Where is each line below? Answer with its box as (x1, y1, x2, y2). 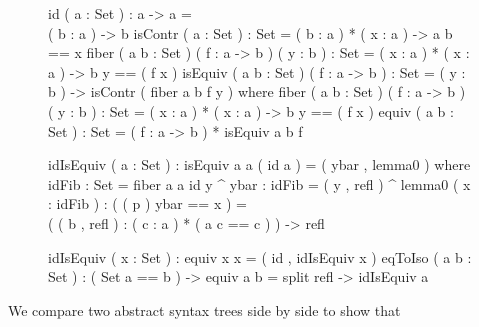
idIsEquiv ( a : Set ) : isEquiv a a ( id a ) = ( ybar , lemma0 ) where (48, 154, 471, 175)
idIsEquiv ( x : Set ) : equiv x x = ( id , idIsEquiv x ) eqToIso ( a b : (48, 246, 472, 267)
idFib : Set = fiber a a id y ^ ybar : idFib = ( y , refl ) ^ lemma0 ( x (48, 173, 471, 194)
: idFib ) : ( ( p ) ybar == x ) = (48, 193, 247, 214)
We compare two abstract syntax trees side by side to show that (8, 299, 401, 320)
